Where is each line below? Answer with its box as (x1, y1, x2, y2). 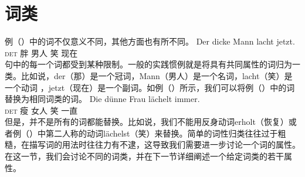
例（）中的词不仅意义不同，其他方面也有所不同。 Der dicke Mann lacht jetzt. (5, 35, 295, 47)
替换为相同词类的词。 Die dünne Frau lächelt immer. (5, 93, 200, 105)
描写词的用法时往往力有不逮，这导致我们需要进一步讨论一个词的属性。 (29, 138, 300, 151)
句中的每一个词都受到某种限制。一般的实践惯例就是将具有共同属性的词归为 (5, 58, 292, 70)
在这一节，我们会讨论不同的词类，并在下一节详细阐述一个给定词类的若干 (5, 150, 284, 162)
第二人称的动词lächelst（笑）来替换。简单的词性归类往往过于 (45, 127, 278, 139)
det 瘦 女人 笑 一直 (5, 104, 78, 116)
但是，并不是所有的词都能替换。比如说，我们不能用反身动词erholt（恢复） (5, 115, 289, 128)
